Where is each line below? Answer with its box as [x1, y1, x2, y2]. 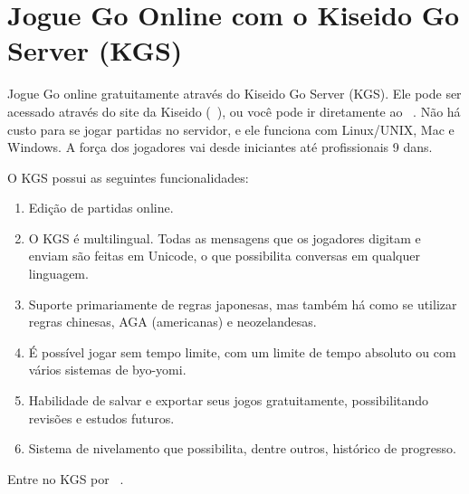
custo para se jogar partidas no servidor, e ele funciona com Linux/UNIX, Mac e [7, 119, 455, 138]
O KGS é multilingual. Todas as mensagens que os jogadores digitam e [28, 228, 421, 247]
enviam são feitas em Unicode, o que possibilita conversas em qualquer [28, 246, 420, 265]
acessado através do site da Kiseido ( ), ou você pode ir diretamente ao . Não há [7, 101, 461, 120]
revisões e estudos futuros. [28, 408, 175, 427]
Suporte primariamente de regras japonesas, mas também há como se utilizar [28, 294, 457, 313]
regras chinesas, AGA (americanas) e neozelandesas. [28, 312, 317, 331]
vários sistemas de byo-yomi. [28, 360, 187, 379]
